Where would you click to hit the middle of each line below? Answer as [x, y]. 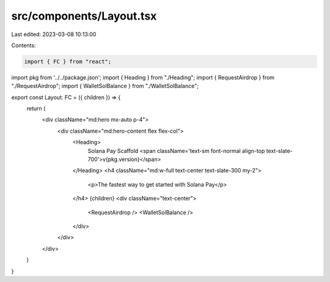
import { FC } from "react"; [68, 61]
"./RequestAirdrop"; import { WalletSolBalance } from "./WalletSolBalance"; [105, 86]
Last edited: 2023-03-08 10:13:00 [54, 34]
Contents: [24, 45]
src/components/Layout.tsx [84, 16]
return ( [36, 109]
